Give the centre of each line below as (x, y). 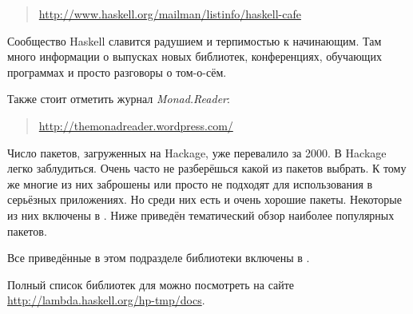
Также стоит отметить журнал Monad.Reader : (119, 99)
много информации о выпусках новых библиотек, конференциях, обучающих (195, 56)
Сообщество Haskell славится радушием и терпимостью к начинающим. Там (195, 40)
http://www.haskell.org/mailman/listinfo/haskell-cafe (170, 14)
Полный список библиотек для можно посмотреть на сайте (151, 284)
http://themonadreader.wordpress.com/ (136, 125)
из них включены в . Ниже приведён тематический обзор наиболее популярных (201, 215)
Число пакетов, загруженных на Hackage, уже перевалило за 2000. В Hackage (197, 152)
